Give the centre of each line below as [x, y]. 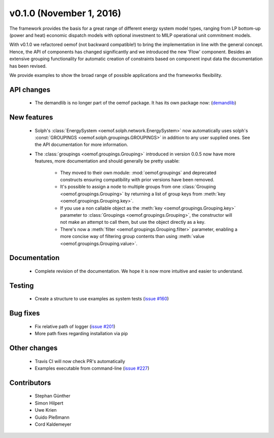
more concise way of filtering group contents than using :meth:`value [132, 236]
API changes [30, 89]
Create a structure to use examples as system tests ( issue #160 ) [102, 299]
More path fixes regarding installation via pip [81, 334]
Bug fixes [25, 313]
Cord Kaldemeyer [53, 424]
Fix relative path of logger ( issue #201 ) [75, 326]
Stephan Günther [53, 396]
